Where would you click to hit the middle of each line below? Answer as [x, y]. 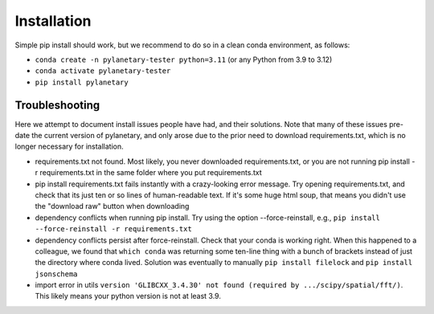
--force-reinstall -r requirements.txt [113, 229]
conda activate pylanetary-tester [103, 71]
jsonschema [56, 274]
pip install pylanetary [82, 82]
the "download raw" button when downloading [112, 206]
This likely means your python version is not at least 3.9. [128, 296]
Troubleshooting [57, 105]
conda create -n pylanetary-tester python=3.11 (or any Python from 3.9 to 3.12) [184, 59]
